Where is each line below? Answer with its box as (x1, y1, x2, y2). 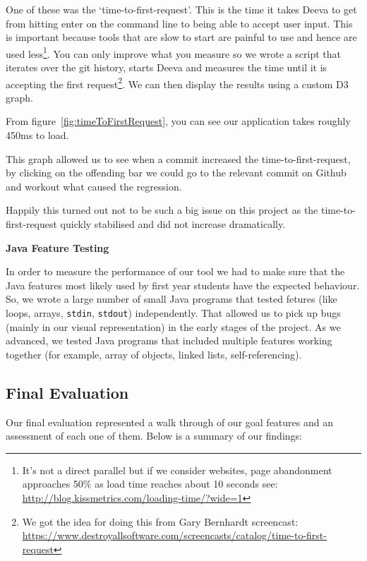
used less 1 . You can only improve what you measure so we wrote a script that (6, 44, 342, 61)
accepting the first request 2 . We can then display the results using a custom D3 (6, 74, 349, 91)
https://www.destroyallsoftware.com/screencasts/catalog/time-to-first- (22, 528, 327, 543)
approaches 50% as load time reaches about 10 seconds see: (22, 476, 278, 491)
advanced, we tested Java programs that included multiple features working (6, 333, 332, 348)
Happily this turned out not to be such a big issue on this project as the (6, 203, 318, 217)
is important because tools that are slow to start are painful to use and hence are (6, 30, 357, 44)
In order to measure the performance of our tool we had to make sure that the (6, 264, 345, 279)
